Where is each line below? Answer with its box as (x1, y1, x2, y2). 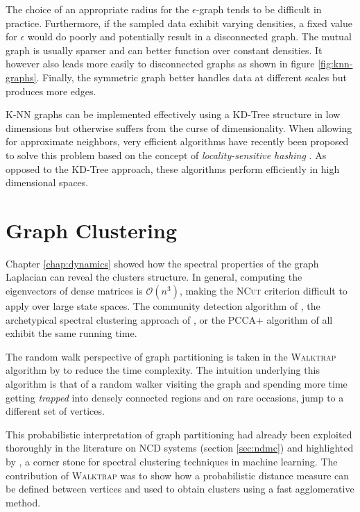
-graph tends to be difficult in (196, 2, 322, 16)
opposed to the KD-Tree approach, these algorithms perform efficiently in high (6, 161, 340, 176)
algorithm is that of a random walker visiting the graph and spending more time (6, 377, 348, 390)
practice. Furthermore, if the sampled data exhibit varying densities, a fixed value (6, 15, 352, 30)
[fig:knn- (318, 56, 353, 71)
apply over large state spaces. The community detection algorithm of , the (6, 299, 320, 313)
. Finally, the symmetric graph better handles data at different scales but (36, 69, 347, 84)
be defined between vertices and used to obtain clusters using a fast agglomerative (6, 481, 354, 496)
